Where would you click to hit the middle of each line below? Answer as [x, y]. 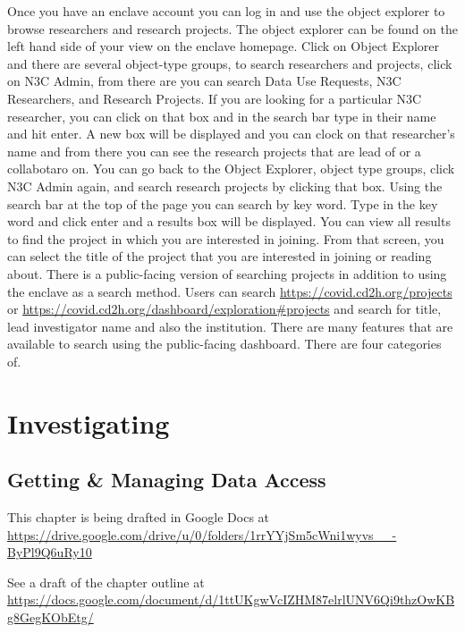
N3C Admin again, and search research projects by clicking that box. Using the [225, 186]
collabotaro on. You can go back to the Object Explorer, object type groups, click [231, 169]
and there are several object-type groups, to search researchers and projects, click [230, 63]
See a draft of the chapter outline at [106, 582]
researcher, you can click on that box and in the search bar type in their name [222, 116]
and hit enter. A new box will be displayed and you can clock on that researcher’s [231, 134]
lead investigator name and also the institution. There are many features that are [230, 326]
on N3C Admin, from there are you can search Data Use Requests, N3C [204, 81]
